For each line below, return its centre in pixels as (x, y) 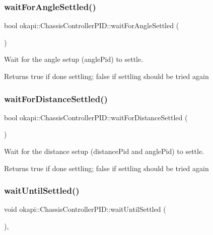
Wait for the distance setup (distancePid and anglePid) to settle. (104, 151)
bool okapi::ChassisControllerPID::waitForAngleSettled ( (92, 25)
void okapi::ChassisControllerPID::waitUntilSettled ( (85, 209)
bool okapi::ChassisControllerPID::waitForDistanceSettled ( (96, 117)
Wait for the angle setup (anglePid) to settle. (74, 59)
